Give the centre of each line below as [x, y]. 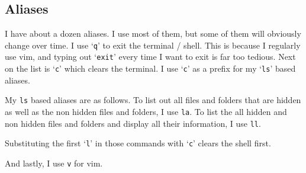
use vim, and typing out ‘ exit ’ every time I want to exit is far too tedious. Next [150, 57]
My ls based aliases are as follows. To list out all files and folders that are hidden [153, 100]
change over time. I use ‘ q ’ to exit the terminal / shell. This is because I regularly [153, 45]
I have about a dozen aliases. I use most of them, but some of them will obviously [153, 33]
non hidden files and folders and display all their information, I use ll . [133, 123]
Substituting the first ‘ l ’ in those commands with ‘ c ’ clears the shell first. [138, 143]
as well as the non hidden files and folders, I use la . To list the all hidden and [146, 112]
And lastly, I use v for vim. [54, 163]
